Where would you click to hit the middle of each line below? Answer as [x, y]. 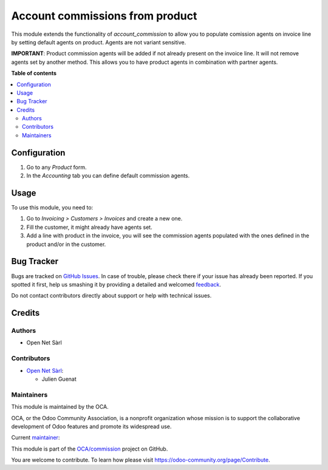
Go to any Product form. [57, 167]
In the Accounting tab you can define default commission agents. [108, 175]
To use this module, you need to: [52, 208]
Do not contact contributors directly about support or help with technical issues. [111, 296]
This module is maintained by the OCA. [60, 407]
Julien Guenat [59, 379]
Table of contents [34, 73]
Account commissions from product [104, 16]
